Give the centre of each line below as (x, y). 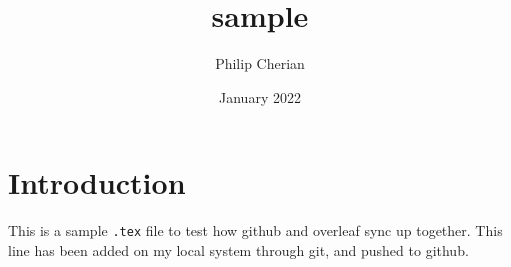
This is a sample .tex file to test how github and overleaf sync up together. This (255, 230)
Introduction (97, 182)
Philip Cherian (260, 63)
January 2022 (260, 96)
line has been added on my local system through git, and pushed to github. (238, 249)
